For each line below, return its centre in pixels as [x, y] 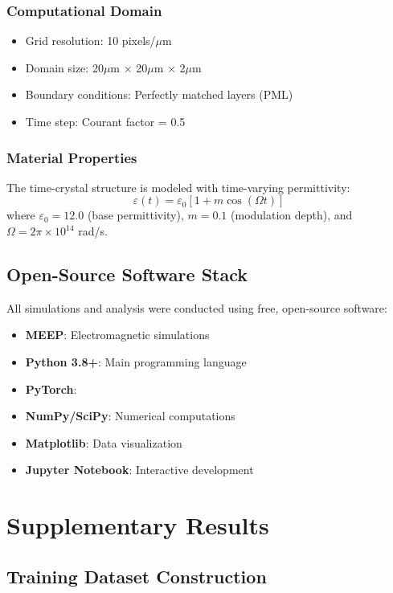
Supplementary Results [138, 525]
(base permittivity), [135, 215]
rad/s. [93, 231]
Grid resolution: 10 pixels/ [90, 41]
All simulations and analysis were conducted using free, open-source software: [197, 307]
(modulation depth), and [292, 215]
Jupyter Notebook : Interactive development [139, 470]
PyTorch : [51, 389]
